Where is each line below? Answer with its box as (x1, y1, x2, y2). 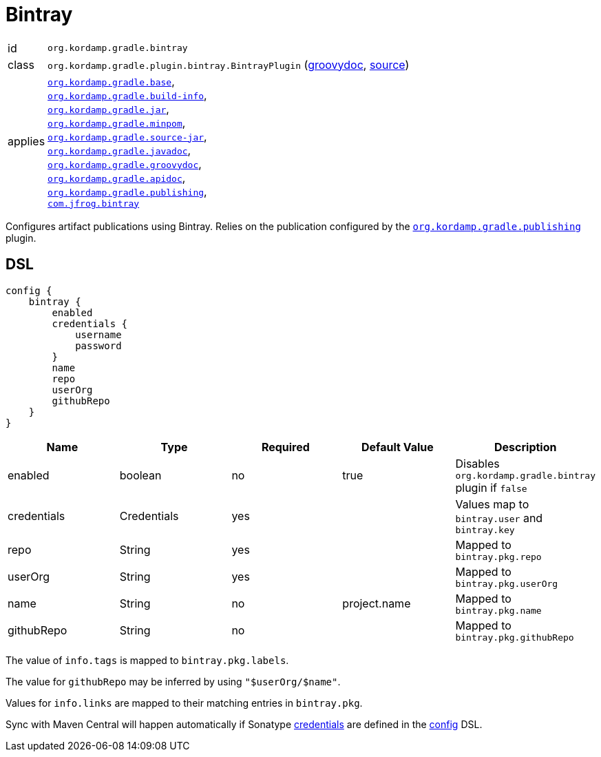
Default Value (361, 439, 434, 454)
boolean (119, 468, 162, 483)
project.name (342, 597, 411, 611)
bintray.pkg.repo (455, 551, 542, 562)
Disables (455, 456, 500, 470)
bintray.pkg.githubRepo (455, 632, 574, 643)
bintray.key (455, 524, 515, 535)
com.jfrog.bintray (48, 198, 140, 209)
